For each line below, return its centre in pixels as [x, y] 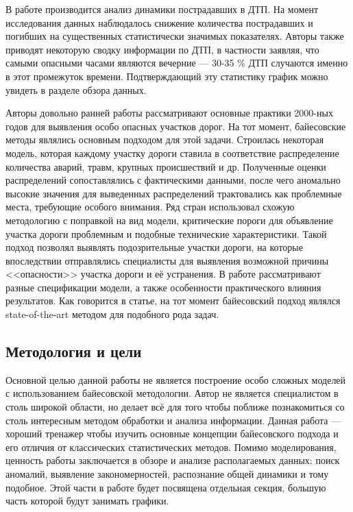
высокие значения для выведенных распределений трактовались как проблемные [174, 193]
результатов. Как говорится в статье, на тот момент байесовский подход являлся [173, 301]
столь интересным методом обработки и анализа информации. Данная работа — [173, 420]
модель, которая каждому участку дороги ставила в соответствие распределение [172, 153]
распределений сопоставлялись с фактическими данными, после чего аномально [173, 180]
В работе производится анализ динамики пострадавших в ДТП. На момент [162, 9]
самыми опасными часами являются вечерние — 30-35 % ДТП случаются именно [177, 63]
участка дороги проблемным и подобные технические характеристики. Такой [166, 233]
